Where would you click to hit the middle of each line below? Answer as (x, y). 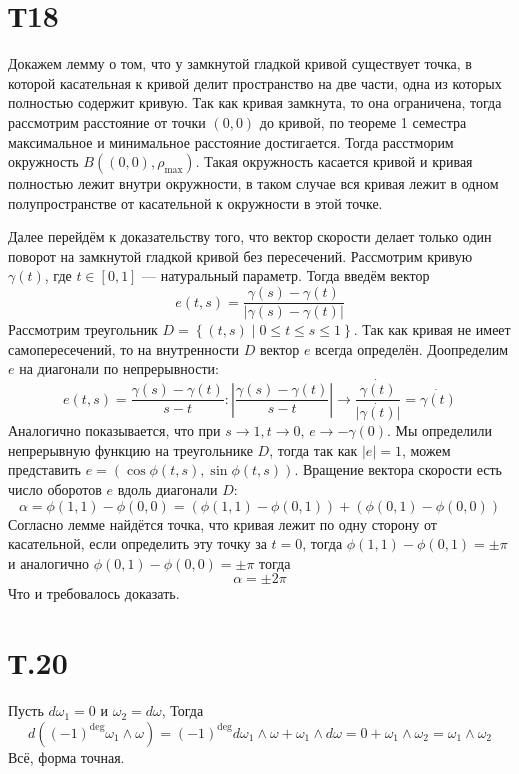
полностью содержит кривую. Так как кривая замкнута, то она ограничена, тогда (255, 102)
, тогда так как (313, 449)
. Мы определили (439, 430)
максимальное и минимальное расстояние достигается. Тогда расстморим (231, 141)
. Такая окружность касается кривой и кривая (334, 161)
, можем (426, 449)
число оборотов (55, 489)
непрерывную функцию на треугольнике (130, 449)
